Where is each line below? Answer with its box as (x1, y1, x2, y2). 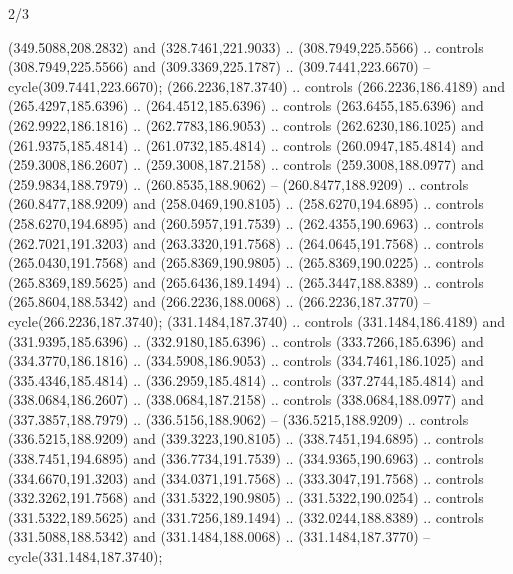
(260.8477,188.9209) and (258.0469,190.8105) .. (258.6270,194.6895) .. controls (8, 193, 484, 214)
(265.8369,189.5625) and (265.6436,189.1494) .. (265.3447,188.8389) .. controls (8, 271, 484, 292)
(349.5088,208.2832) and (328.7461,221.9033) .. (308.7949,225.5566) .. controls (8, 36, 484, 57)
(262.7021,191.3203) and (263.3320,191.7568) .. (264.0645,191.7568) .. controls (8, 232, 484, 253)
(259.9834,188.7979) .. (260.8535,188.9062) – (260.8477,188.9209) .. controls (8, 173, 469, 194)
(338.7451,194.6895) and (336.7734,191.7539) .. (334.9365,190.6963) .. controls (8, 448, 484, 469)
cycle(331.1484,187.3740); (8, 546, 163, 567)
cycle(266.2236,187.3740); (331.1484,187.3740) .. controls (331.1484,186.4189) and (8, 310, 506, 331)
